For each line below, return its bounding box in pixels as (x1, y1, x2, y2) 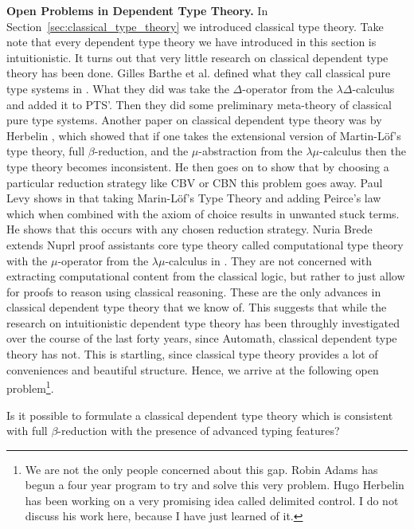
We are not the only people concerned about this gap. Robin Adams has (25, 460, 378, 477)
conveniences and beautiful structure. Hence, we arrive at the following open (6, 361, 379, 378)
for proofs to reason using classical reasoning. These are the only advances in (6, 283, 381, 300)
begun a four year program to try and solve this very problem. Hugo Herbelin (25, 476, 404, 493)
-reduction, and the (94, 143, 189, 159)
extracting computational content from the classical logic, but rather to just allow (6, 268, 405, 284)
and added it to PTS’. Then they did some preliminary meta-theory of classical (6, 96, 392, 112)
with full (6, 422, 48, 439)
